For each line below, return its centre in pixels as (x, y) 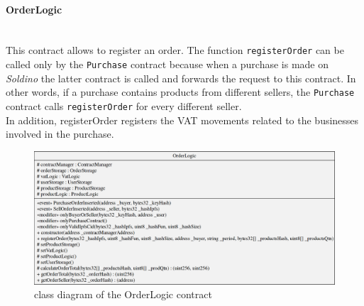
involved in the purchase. (60, 134)
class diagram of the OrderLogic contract (123, 294)
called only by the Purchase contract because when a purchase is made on (167, 64)
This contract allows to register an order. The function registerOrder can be (175, 50)
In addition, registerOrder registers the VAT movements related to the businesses (182, 120)
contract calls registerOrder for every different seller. (124, 105)
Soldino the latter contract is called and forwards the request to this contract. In (181, 78)
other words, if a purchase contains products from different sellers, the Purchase (180, 92)
